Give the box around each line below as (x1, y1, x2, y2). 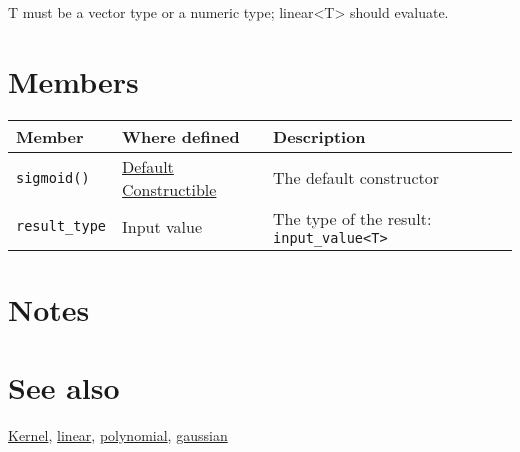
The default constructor (273, 166, 439, 190)
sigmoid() (16, 169, 90, 186)
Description (273, 124, 366, 148)
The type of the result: (273, 206, 432, 230)
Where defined (122, 124, 240, 148)
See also (8, 367, 120, 408)
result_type (16, 218, 107, 235)
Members (8, 60, 139, 101)
